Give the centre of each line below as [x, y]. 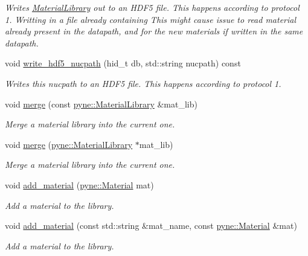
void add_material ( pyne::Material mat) [79, 184]
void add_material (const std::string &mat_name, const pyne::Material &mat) [151, 226]
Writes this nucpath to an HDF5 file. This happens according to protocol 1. [143, 83]
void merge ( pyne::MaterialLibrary [69, 144]
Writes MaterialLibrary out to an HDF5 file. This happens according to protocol [152, 7]
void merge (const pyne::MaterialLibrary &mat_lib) [101, 104]
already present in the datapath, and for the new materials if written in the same [154, 31]
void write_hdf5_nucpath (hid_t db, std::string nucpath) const [123, 63]
